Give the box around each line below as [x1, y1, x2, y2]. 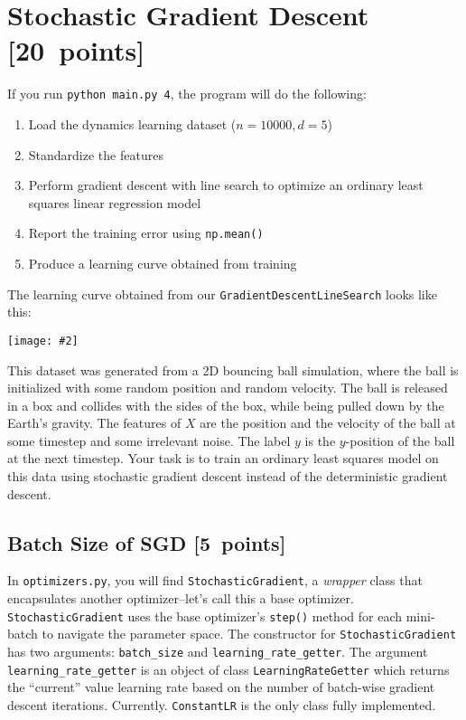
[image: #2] [7, 334, 79, 347]
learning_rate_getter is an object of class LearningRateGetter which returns [7, 659, 450, 678]
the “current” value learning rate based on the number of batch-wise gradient [7, 677, 435, 696]
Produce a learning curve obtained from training [28, 254, 297, 272]
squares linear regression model [28, 193, 201, 212]
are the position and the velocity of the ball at [200, 413, 456, 432]
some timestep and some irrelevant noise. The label [7, 431, 291, 450]
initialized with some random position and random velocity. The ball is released [7, 378, 448, 397]
